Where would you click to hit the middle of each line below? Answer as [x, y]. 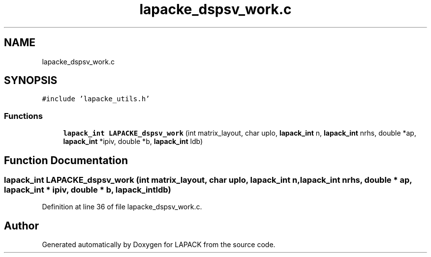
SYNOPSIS [31, 81]
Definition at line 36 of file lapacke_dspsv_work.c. [122, 207]
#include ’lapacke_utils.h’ [96, 99]
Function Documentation [66, 160]
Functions [23, 116]
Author [21, 226]
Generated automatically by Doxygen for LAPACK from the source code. [159, 245]
